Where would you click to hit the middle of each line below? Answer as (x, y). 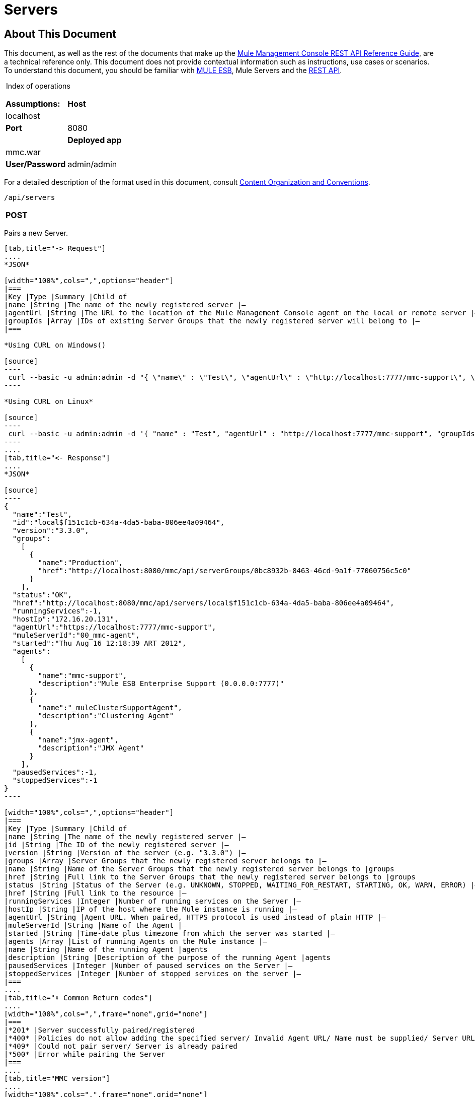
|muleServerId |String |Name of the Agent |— (95, 925)
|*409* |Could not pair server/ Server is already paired (121, 1046)
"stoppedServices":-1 (55, 780)
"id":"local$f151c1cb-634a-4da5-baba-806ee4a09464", (118, 523)
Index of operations (38, 86)
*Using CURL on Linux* (49, 402)
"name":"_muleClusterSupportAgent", (110, 708)
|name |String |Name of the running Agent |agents (106, 950)
